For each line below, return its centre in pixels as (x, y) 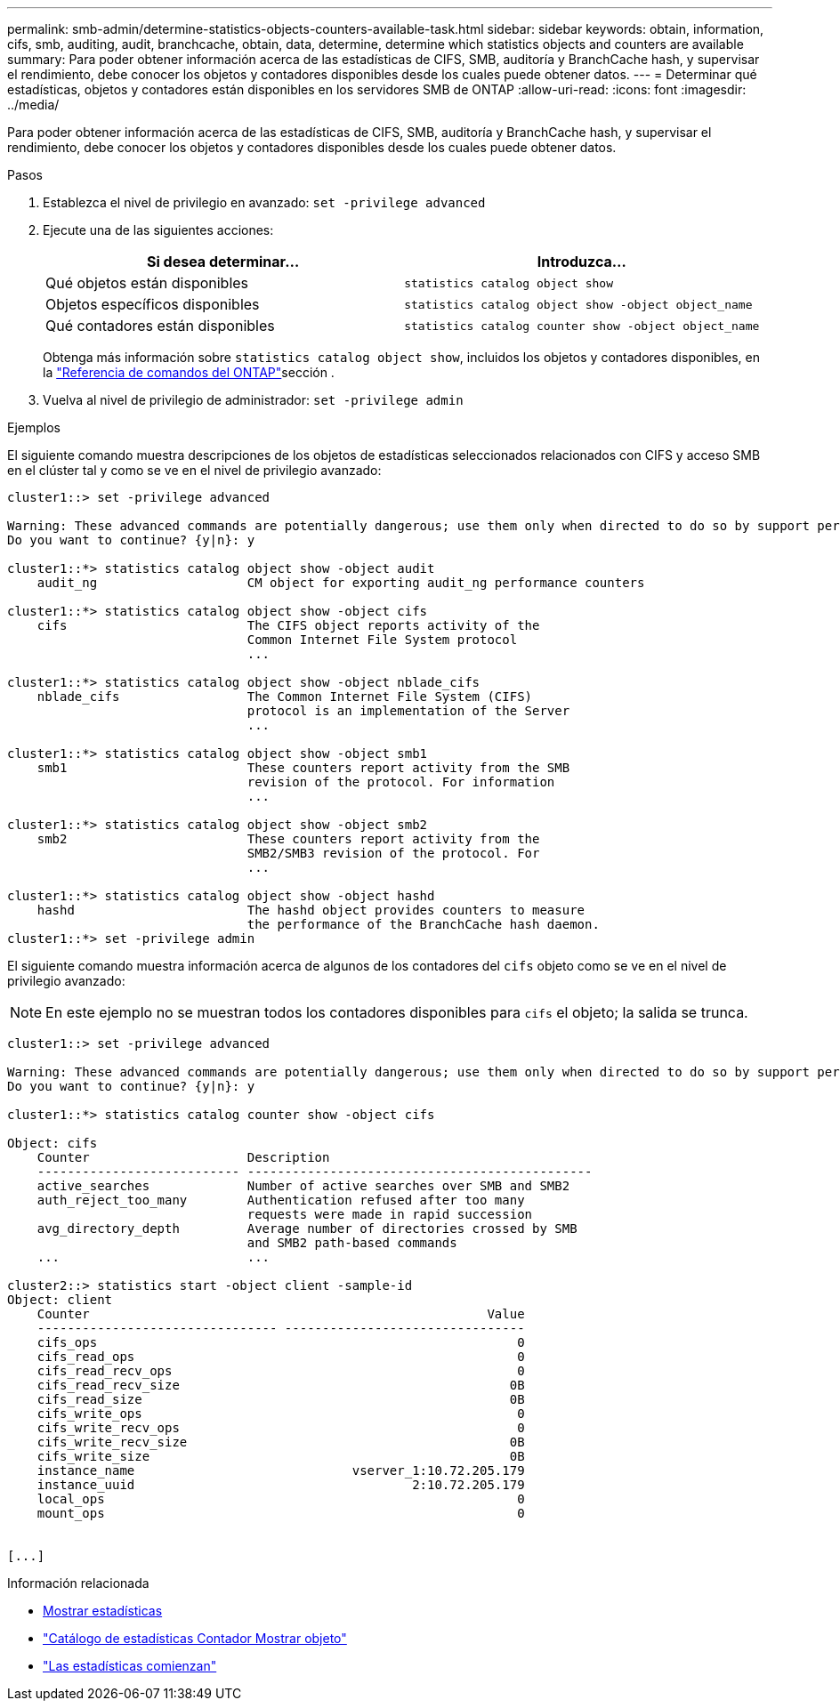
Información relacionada (78, 1583)
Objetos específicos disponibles (153, 304)
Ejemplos (34, 427)
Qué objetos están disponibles (147, 283)
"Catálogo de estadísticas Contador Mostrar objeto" (195, 1638)
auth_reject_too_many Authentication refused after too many (281, 1200)
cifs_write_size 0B (281, 1456)
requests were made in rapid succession (390, 1214)
